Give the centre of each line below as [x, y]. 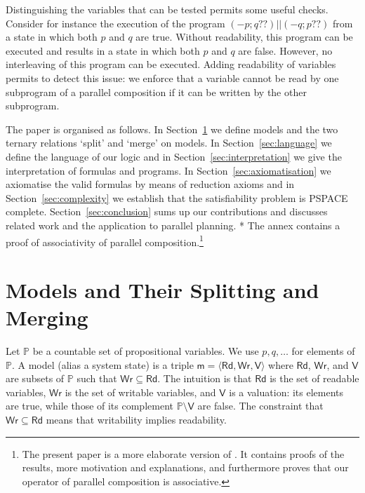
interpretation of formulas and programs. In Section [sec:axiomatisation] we [168, 170]
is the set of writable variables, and [140, 392]
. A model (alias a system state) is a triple [102, 364]
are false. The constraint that [260, 406]
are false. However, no [285, 50]
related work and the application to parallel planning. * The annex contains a [173, 225]
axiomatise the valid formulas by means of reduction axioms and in [150, 184]
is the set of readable [314, 378]
